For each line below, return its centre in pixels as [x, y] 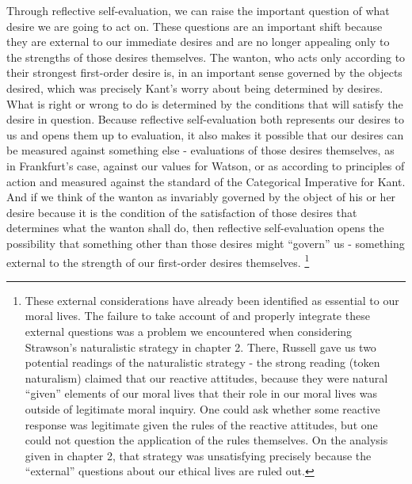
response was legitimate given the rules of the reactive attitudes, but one [201, 424]
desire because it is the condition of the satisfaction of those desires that [182, 212]
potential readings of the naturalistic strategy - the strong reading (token [202, 362]
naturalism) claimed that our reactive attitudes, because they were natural [206, 377]
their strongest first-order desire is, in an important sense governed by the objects [204, 72]
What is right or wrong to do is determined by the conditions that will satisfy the [205, 103]
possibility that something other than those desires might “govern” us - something [206, 243]
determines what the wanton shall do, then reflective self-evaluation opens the [195, 228]
